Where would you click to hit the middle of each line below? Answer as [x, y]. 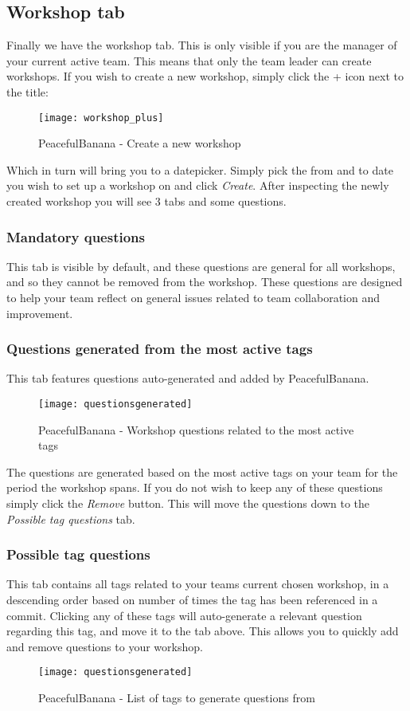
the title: [27, 91]
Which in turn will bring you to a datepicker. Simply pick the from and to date [200, 169]
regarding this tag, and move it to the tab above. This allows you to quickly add [203, 631]
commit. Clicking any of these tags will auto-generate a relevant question [184, 615]
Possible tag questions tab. [71, 519]
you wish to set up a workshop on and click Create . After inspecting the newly [198, 185]
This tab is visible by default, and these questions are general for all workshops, [201, 266]
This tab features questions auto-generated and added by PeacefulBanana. [188, 378]
